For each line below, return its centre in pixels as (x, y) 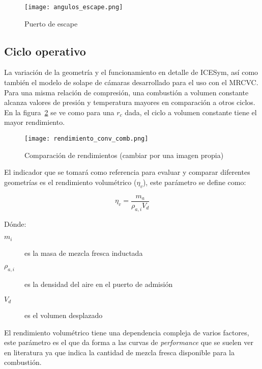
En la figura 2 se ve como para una (59, 112)
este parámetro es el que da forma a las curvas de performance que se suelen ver (129, 342)
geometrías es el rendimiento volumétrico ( (70, 182)
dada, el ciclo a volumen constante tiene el (191, 112)
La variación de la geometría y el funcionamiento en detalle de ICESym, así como (131, 72)
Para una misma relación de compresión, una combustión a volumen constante (126, 92)
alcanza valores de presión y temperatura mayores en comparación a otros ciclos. (130, 102)
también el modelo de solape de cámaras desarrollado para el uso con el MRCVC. (131, 82)
